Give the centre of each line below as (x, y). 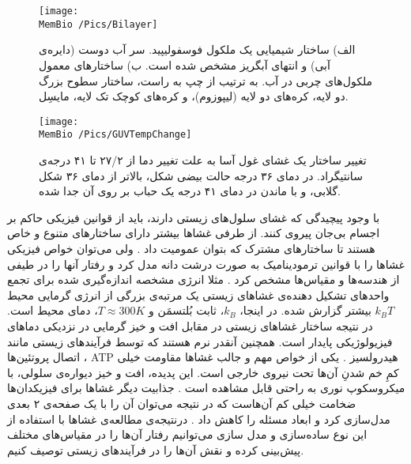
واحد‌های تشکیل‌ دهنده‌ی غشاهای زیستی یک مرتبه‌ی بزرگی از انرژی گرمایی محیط (198, 294)
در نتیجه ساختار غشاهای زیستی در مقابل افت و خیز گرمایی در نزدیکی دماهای (190, 325)
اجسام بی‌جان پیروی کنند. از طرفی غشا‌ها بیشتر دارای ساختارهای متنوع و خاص (194, 233)
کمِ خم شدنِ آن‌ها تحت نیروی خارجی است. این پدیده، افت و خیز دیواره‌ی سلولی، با (203, 372)
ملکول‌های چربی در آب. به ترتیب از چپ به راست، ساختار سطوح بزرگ (206, 80)
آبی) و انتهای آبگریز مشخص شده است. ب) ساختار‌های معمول (185, 64)
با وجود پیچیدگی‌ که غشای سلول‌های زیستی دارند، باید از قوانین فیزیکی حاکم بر (194, 217)
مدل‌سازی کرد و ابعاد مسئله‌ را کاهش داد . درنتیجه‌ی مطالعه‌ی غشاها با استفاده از (199, 419)
